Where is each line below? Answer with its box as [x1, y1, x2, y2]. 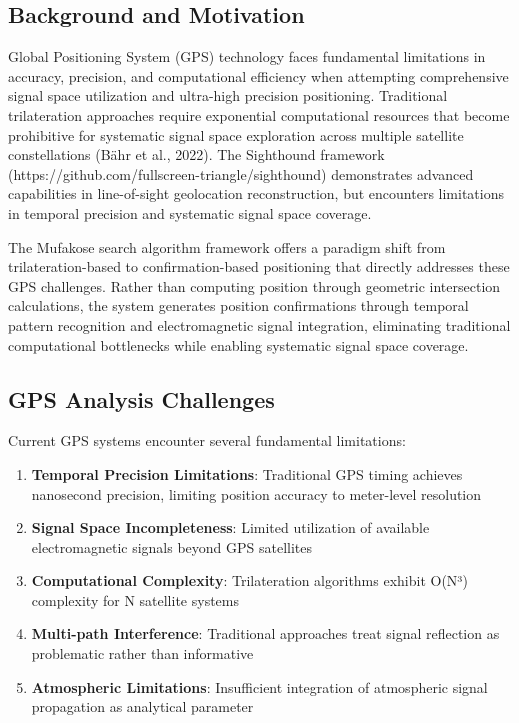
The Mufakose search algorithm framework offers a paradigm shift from [8, 236, 446, 257]
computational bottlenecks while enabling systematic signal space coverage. [8, 334, 469, 355]
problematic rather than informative [31, 643, 254, 664]
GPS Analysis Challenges [8, 383, 275, 414]
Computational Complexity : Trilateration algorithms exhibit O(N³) [31, 570, 468, 591]
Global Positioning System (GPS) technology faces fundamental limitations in [8, 46, 486, 67]
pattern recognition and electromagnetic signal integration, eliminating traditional [8, 314, 511, 335]
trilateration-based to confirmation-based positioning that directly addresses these [8, 256, 510, 277]
